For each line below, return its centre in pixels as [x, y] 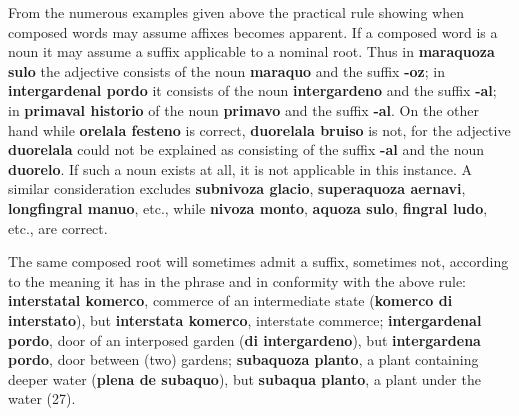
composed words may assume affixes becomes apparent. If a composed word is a [253, 31]
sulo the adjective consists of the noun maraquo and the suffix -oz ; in [226, 70]
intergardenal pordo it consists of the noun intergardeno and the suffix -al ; [252, 90]
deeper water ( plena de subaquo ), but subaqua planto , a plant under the [244, 378]
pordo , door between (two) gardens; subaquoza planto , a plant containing [243, 359]
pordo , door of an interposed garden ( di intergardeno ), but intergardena [244, 339]
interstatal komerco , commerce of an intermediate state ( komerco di [230, 300]
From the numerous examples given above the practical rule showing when [236, 12]
